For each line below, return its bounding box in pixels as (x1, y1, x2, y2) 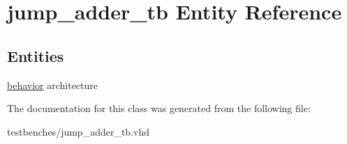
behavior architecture (7, 77, 98, 92)
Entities (7, 45, 64, 66)
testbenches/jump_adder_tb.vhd (7, 124, 150, 138)
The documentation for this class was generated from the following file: (7, 101, 311, 115)
